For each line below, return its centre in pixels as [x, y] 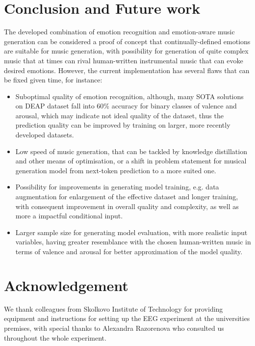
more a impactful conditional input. [69, 216]
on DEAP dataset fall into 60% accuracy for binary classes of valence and [126, 106]
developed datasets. [45, 135]
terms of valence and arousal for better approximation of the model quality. [129, 251]
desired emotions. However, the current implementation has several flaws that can [127, 70]
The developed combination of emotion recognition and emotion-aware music [119, 32]
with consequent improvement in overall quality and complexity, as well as [127, 206]
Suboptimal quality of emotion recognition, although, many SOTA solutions [129, 96]
